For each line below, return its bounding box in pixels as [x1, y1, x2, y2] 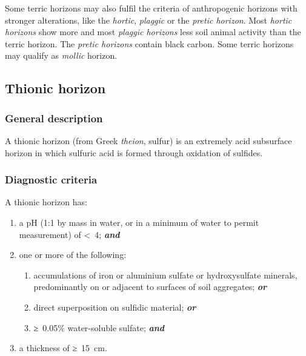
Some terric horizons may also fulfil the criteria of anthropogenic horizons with [5, 2, 298, 14]
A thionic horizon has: [5, 196, 87, 208]
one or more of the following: [19, 248, 127, 261]
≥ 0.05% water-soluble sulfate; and [33, 321, 165, 334]
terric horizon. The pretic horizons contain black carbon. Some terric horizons [5, 37, 294, 50]
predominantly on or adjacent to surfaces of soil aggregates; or [33, 280, 267, 293]
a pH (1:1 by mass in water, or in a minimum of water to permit [19, 216, 259, 228]
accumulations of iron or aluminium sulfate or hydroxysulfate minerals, [33, 268, 298, 281]
